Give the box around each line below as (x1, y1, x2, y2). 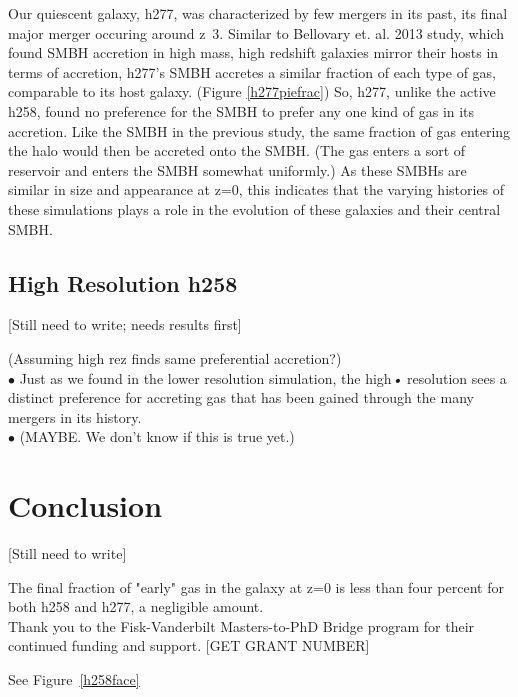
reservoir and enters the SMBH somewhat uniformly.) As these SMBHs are (8, 159, 467, 180)
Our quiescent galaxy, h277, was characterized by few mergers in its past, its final (8, 3, 508, 23)
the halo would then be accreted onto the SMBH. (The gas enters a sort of (8, 140, 466, 161)
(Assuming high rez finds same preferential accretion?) (8, 347, 342, 368)
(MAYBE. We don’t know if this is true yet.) (19, 426, 295, 447)
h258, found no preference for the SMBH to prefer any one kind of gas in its (8, 100, 475, 121)
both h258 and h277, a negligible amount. (8, 596, 264, 617)
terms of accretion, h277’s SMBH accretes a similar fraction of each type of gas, (8, 61, 496, 82)
